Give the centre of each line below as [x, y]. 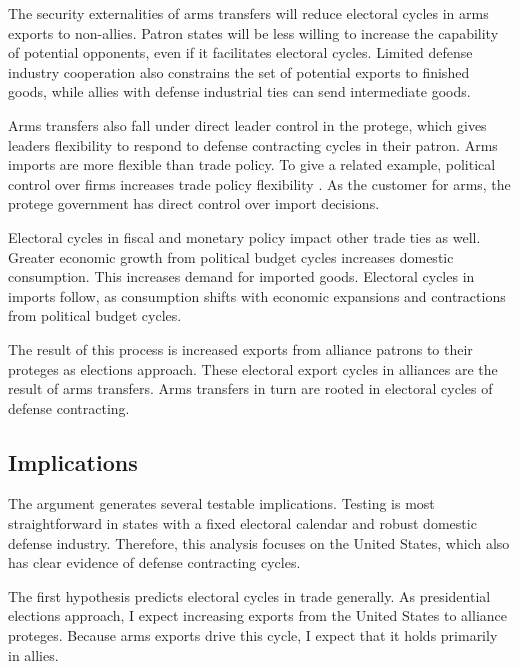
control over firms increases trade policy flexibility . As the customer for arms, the [259, 183]
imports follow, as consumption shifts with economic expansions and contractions [257, 295]
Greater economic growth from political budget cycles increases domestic [231, 256]
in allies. [33, 654]
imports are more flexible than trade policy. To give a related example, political [252, 164]
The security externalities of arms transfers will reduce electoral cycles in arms [248, 13]
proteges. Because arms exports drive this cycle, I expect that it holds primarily [253, 635]
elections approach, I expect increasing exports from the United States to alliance [257, 615]
